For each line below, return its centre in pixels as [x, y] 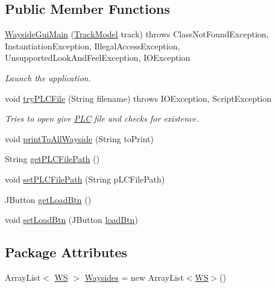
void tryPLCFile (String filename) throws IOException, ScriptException [138, 98]
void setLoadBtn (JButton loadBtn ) [71, 220]
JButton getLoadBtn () [48, 199]
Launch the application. [48, 77]
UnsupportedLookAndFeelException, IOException [98, 58]
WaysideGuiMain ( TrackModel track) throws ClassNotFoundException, [137, 34]
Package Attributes [66, 252]
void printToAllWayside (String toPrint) [80, 138]
